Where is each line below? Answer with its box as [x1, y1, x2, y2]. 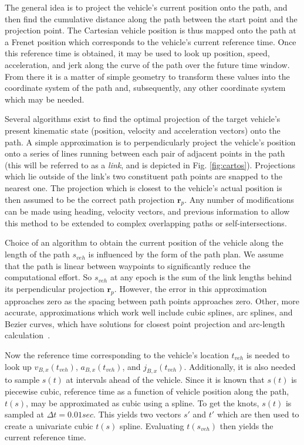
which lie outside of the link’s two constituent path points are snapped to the [5, 170, 282, 182]
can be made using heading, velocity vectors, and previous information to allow [5, 205, 290, 218]
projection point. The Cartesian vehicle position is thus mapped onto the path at [5, 24, 296, 36]
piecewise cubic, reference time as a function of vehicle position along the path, [5, 385, 289, 398]
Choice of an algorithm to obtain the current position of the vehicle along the [5, 236, 283, 249]
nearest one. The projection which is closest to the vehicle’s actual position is [5, 181, 282, 193]
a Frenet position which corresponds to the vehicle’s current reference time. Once [5, 35, 296, 47]
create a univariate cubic [5, 419, 93, 432]
